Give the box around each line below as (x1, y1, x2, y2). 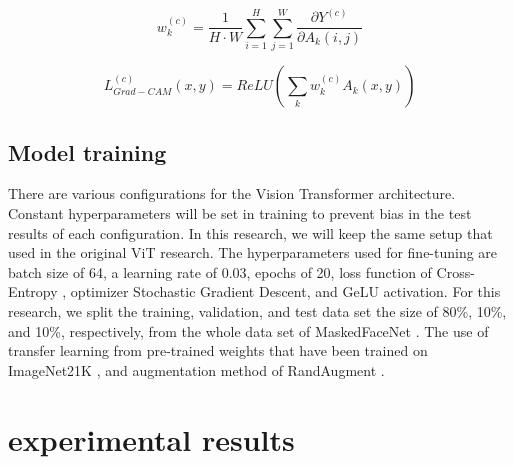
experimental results (8, 418, 295, 459)
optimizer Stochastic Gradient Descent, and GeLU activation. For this (70, 281, 501, 302)
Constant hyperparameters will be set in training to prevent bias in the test (8, 203, 472, 224)
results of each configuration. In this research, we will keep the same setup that (8, 222, 493, 243)
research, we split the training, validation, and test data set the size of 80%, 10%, (8, 301, 507, 321)
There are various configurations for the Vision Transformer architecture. (8, 183, 456, 204)
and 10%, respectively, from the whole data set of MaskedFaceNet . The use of (8, 320, 489, 341)
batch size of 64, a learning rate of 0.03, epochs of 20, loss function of (8, 261, 432, 282)
